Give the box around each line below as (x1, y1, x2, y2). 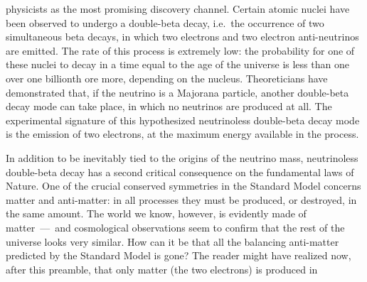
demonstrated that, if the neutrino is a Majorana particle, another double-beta (6, 85, 349, 99)
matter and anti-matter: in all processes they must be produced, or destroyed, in (6, 192, 357, 207)
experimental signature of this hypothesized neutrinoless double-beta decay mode (6, 112, 360, 127)
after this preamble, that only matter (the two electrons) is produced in (6, 261, 318, 276)
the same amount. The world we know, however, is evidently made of (6, 206, 307, 221)
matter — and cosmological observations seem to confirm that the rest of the (6, 219, 345, 234)
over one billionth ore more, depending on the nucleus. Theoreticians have (6, 70, 328, 85)
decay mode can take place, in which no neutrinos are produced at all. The (6, 99, 332, 114)
